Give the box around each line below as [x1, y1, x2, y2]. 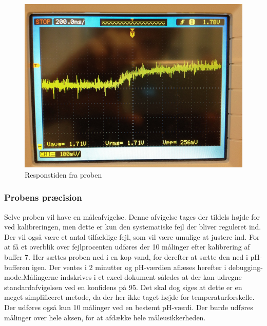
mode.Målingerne [4, 272, 59, 282]
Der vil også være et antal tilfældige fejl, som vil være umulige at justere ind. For [4, 231, 260, 242]
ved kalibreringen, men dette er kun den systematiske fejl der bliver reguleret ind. [4, 221, 261, 232]
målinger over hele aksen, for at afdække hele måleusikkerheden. [4, 312, 206, 322]
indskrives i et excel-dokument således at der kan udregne [60, 272, 242, 282]
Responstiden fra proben [25, 169, 102, 180]
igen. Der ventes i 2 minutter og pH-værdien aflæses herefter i [32, 261, 226, 272]
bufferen [4, 261, 30, 272]
